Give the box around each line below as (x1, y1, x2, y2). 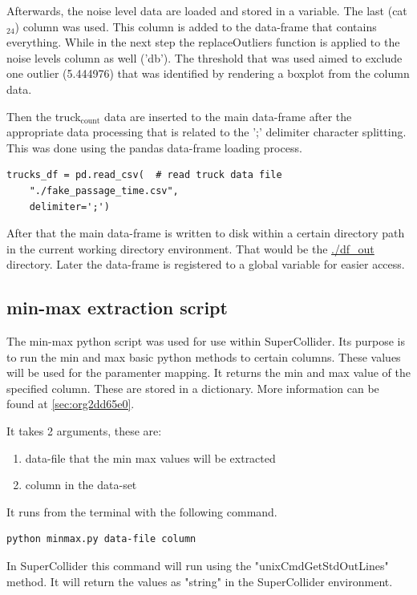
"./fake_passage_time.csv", (29, 184, 179, 196)
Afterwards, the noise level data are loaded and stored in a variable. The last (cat (6, 2, 407, 18)
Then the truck (6, 107, 81, 124)
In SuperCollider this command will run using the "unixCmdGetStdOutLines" (6, 557, 389, 574)
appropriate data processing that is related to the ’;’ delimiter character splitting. (6, 123, 407, 140)
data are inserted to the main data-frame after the (104, 107, 352, 124)
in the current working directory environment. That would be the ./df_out (6, 240, 374, 257)
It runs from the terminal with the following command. (6, 503, 277, 520)
